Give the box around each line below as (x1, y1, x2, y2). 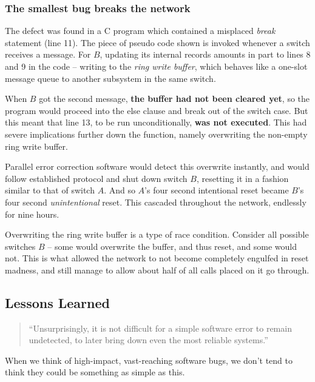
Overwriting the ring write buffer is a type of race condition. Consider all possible (5, 228, 309, 241)
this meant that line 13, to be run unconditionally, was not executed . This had (5, 116, 307, 129)
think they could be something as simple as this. (5, 366, 185, 378)
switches (5, 240, 36, 252)
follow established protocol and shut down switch (5, 172, 188, 184)
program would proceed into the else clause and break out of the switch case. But (5, 104, 308, 116)
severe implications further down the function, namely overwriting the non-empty (5, 127, 308, 140)
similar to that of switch (5, 184, 95, 196)
